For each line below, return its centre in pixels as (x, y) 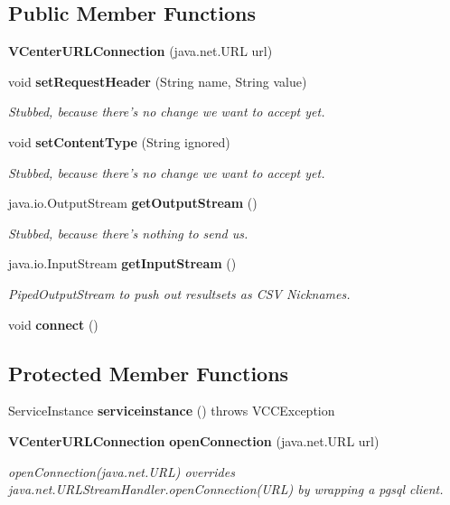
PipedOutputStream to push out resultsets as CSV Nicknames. (179, 293)
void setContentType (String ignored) (119, 141)
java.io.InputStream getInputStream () (122, 263)
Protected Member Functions (149, 373)
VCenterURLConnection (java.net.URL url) (141, 51)
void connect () (53, 324)
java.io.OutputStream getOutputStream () (133, 203)
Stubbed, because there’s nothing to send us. (128, 233)
